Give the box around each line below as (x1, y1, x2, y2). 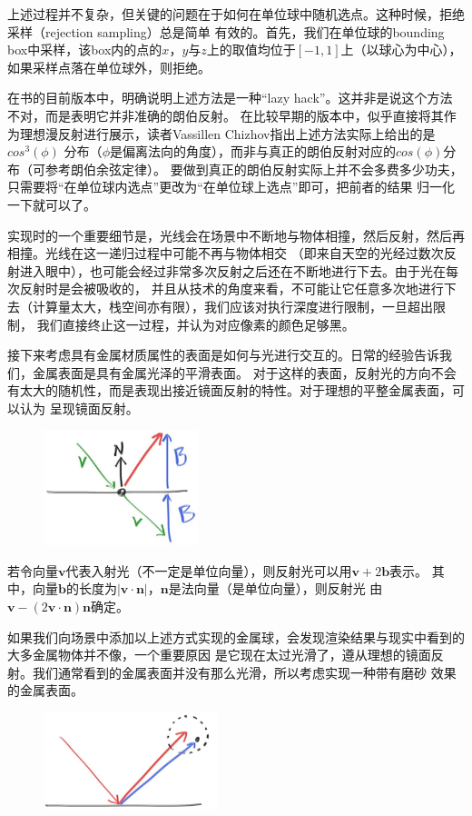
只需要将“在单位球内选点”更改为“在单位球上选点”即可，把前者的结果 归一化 (7, 177, 456, 196)
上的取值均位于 (206, 40, 296, 59)
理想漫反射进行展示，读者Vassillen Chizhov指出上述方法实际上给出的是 (19, 124, 436, 143)
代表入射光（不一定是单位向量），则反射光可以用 (65, 561, 352, 580)
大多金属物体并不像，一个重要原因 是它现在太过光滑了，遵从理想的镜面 (7, 645, 431, 664)
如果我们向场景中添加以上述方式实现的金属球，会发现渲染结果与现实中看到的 (7, 627, 465, 646)
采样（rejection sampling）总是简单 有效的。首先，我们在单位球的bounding (7, 22, 445, 41)
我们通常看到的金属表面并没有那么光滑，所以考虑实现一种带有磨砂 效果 (32, 662, 457, 682)
